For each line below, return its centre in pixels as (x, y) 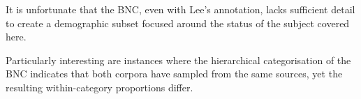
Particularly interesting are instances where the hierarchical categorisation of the (178, 60)
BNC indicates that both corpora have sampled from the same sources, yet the (174, 74)
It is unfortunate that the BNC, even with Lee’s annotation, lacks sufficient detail (180, 9)
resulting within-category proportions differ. (100, 87)
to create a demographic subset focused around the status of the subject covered (178, 23)
